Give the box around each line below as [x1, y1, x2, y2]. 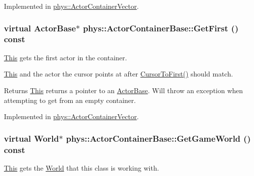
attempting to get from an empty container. [4, 95, 136, 105]
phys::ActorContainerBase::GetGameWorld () [66, 132, 251, 144]
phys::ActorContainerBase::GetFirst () [83, 22, 239, 34]
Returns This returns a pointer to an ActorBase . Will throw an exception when [4, 85, 243, 95]
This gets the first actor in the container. [4, 52, 127, 62]
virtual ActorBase [4, 22, 76, 34]
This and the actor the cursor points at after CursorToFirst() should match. [4, 69, 233, 79]
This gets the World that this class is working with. [4, 162, 159, 173]
